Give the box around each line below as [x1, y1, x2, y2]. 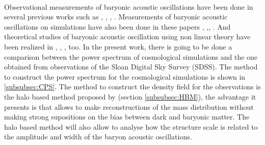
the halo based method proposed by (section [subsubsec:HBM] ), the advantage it [4, 91, 256, 102]
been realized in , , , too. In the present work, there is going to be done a [4, 41, 232, 52]
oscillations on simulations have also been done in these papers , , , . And [4, 21, 231, 32]
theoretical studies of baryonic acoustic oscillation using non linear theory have [4, 31, 251, 42]
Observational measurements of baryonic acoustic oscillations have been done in [4, 1, 253, 12]
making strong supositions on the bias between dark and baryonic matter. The [4, 111, 250, 122]
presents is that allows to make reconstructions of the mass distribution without [4, 101, 254, 112]
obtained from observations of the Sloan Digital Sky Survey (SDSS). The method [4, 61, 258, 72]
